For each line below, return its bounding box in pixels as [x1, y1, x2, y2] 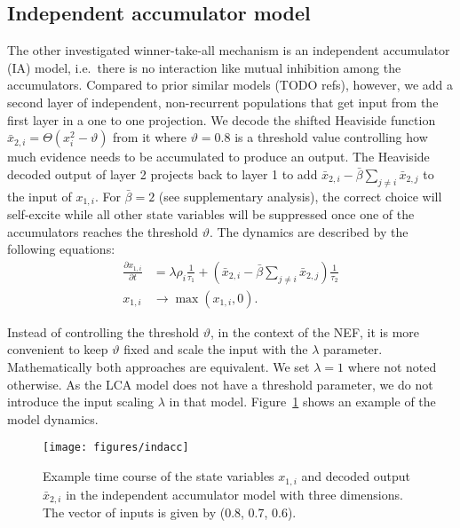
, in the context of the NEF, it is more [210, 322, 420, 341]
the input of [7, 186, 72, 205]
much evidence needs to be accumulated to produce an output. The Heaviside [7, 147, 430, 166]
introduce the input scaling [7, 392, 155, 411]
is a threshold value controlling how [234, 128, 428, 146]
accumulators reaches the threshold [7, 222, 198, 240]
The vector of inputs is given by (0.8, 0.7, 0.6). [43, 502, 297, 521]
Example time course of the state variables [43, 467, 274, 485]
